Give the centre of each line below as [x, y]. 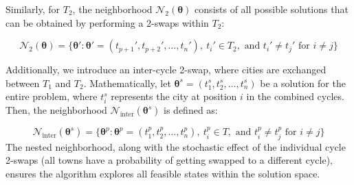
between [23, 83]
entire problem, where [52, 96]
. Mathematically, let [127, 83]
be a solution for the [303, 83]
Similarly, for [33, 9]
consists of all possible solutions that [272, 9]
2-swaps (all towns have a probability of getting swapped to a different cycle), [169, 160]
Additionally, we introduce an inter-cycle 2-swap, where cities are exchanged [166, 70]
